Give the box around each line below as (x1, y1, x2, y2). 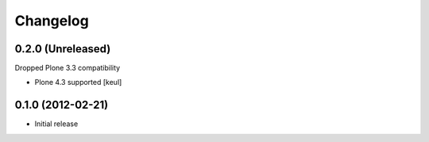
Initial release (34, 119, 79, 129)
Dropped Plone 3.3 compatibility (14, 63, 121, 73)
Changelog (14, 12, 89, 29)
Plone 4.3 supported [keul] (34, 78, 122, 87)
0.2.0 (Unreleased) (14, 42, 111, 56)
